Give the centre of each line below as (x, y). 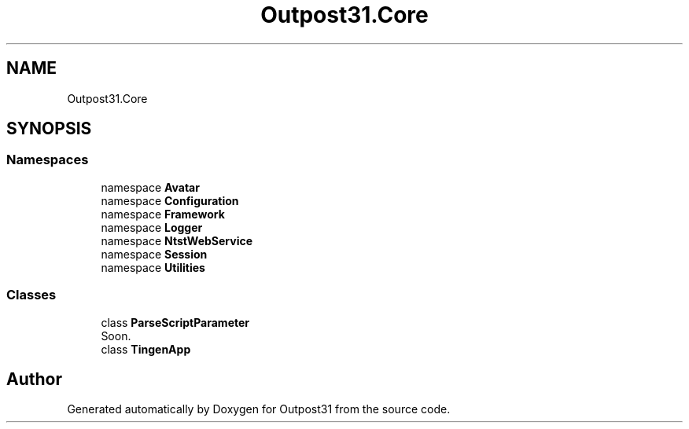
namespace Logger (152, 227)
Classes (31, 295)
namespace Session (154, 254)
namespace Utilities (153, 267)
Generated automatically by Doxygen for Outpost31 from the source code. (259, 409)
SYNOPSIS (49, 129)
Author (34, 379)
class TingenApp (146, 349)
